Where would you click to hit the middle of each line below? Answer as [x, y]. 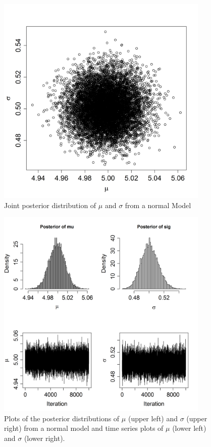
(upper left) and [153, 418]
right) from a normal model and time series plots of [84, 428]
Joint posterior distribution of [50, 205]
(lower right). [44, 438]
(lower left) [189, 428]
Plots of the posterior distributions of [62, 418]
